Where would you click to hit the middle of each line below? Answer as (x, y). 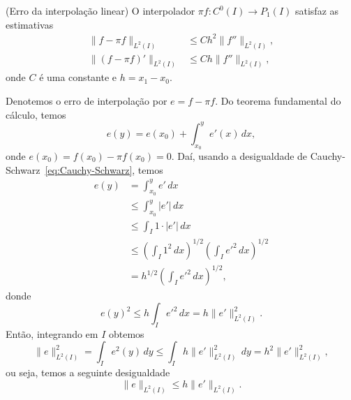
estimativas (30, 24)
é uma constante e (78, 77)
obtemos (126, 333)
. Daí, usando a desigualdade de (239, 155)
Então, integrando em (52, 333)
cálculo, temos (36, 114)
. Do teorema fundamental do (278, 101)
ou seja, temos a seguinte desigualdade (88, 372)
